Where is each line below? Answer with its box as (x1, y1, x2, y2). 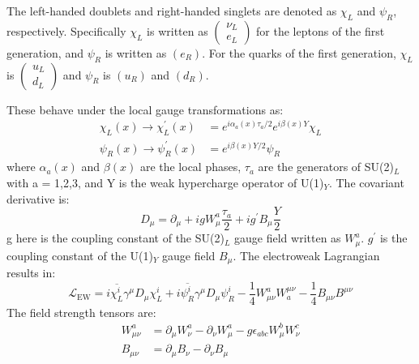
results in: (6, 264, 56, 281)
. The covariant (328, 174, 404, 191)
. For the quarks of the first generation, (202, 44, 396, 61)
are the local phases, (139, 158, 242, 175)
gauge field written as (234, 229, 341, 246)
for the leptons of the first (256, 22, 385, 39)
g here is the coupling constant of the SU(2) (6, 229, 224, 246)
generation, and (6, 44, 83, 61)
